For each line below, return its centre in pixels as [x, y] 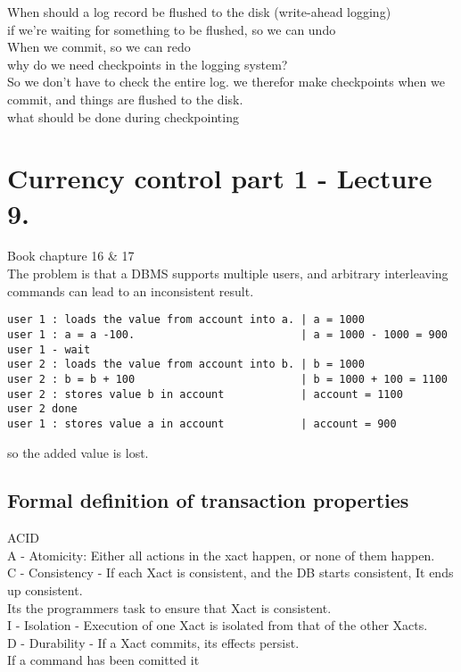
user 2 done [42, 409]
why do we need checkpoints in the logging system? [148, 64]
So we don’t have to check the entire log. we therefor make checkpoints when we [226, 82]
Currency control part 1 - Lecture [220, 178]
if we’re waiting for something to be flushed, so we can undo [172, 29]
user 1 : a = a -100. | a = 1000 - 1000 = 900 [227, 334]
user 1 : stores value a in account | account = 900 [202, 423]
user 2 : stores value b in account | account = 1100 [205, 394]
